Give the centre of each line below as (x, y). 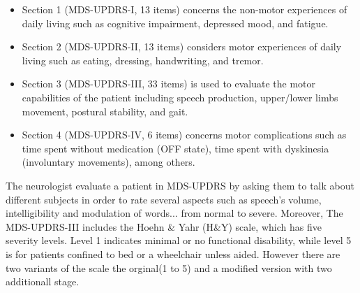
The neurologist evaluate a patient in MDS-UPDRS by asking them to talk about (180, 185)
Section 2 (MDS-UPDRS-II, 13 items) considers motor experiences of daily (182, 47)
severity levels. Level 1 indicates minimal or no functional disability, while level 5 (179, 240)
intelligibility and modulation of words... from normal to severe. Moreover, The (174, 213)
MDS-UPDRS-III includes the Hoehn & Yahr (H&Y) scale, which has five (164, 226)
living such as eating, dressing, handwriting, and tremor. (143, 60)
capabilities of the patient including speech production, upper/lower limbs (180, 97)
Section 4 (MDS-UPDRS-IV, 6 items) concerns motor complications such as (184, 135)
